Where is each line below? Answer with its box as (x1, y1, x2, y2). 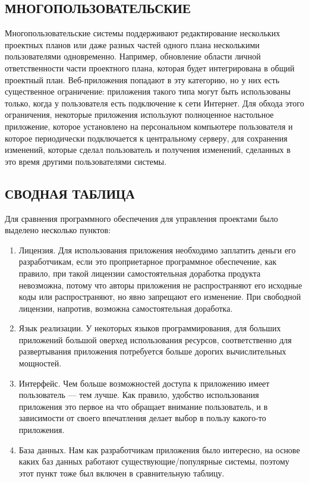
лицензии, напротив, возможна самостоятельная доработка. (18, 302, 233, 314)
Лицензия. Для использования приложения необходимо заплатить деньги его (18, 243, 296, 256)
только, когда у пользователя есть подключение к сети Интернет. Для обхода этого (5, 96, 304, 109)
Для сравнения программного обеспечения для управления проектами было (5, 212, 278, 224)
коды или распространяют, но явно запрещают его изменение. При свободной (18, 290, 301, 303)
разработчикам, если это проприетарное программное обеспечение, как (18, 255, 277, 268)
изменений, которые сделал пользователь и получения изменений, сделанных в (5, 143, 291, 156)
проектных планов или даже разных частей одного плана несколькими (5, 38, 260, 51)
